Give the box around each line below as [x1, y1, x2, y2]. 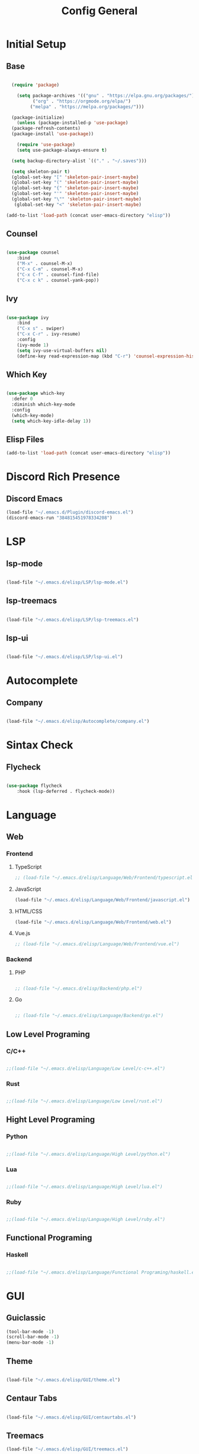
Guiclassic [6, 1313, 46, 1323]
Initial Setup [6, 37, 66, 51]
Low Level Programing [6, 1029, 91, 1039]
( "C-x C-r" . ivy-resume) [17, 331, 81, 337]
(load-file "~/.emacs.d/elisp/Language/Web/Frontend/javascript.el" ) [14, 897, 191, 903]
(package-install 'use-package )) [11, 131, 94, 137]
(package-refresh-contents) [11, 126, 81, 132]
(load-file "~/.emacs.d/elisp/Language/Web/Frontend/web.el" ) [14, 919, 172, 925]
